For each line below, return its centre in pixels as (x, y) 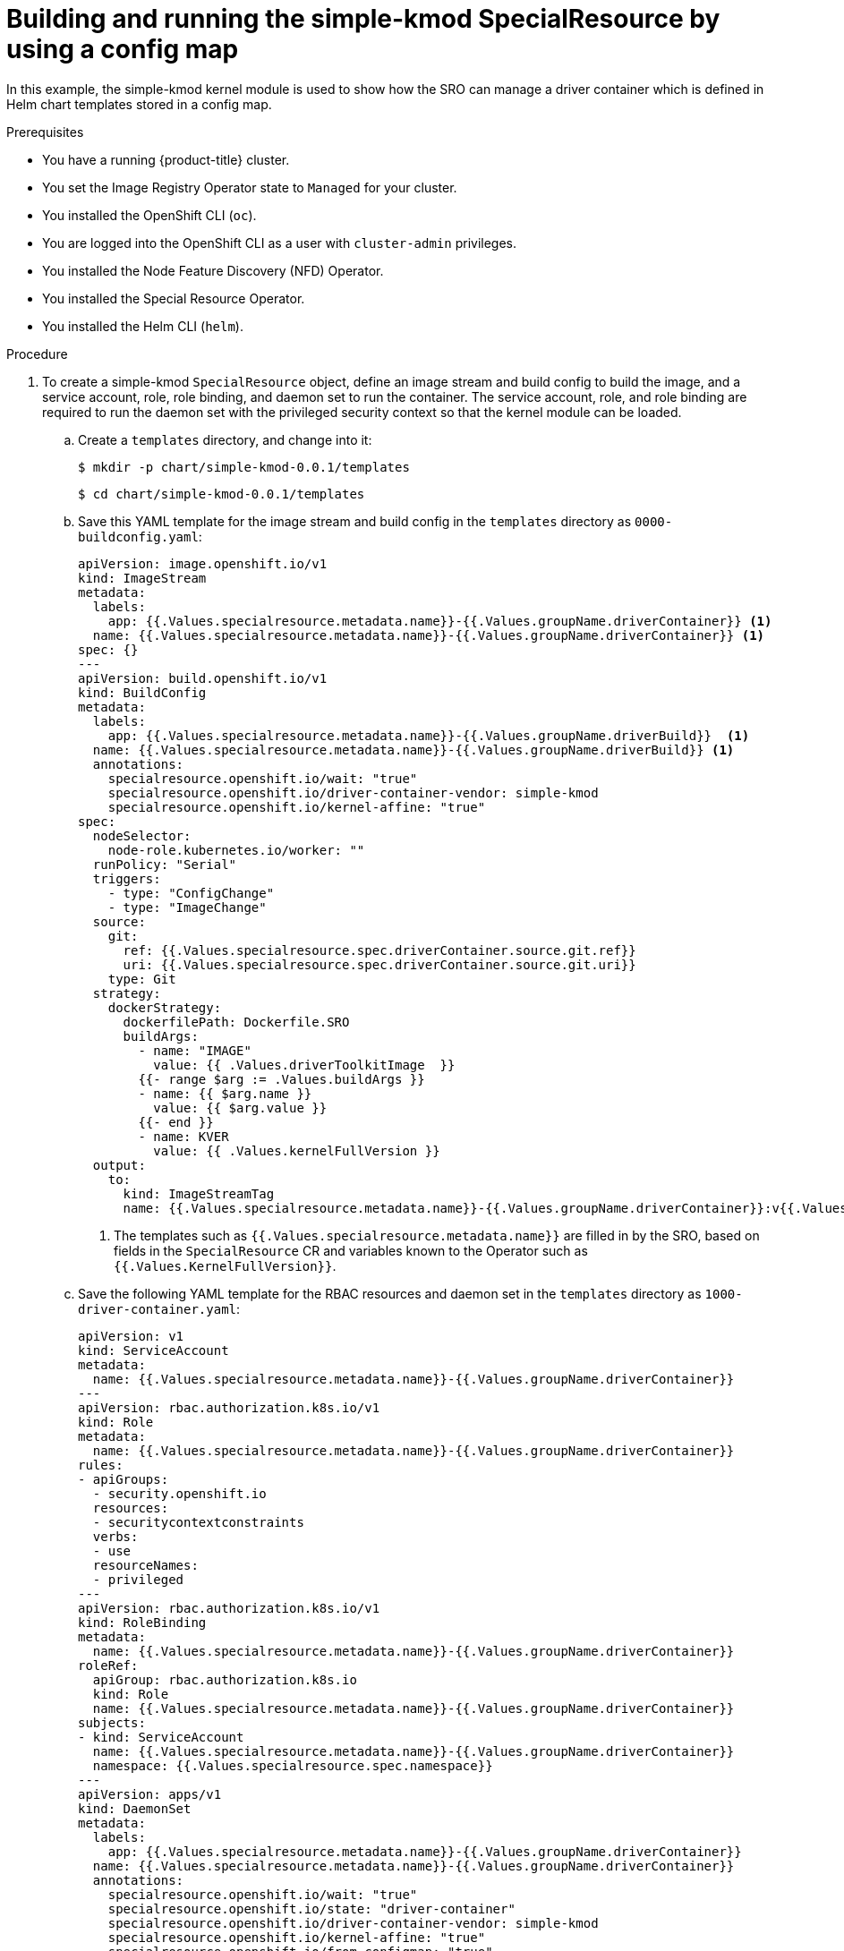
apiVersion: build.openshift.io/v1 (203, 678)
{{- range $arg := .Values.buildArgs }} (281, 1079)
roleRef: (108, 1665)
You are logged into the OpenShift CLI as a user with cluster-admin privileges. (280, 243)
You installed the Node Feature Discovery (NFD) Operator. (213, 270)
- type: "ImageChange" (187, 907)
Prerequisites (45, 132)
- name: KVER (183, 1136)
